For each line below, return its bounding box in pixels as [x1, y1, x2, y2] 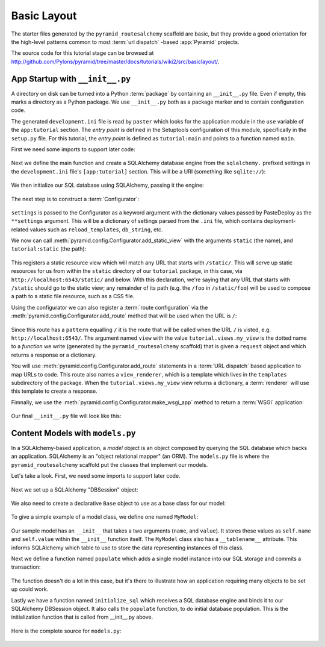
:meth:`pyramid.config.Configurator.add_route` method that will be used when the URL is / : [11, 312, 237, 319]
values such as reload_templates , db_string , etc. [29, 226, 163, 233]
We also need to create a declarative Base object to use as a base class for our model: [11, 499, 226, 507]
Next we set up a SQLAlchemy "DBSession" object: [11, 486, 138, 493]
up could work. [11, 586, 49, 593]
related [11, 226, 29, 233]
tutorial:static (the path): [11, 245, 87, 252]
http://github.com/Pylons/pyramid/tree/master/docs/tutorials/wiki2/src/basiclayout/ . [11, 58, 220, 65]
